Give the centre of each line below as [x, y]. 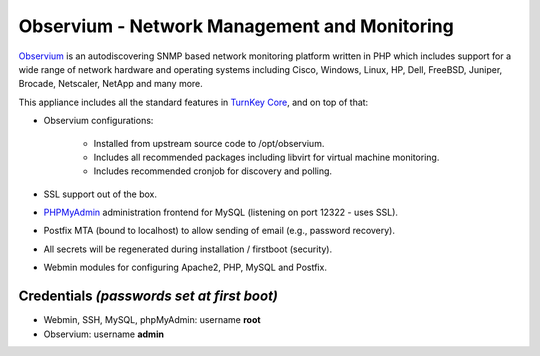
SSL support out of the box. [100, 194]
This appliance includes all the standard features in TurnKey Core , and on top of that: [193, 102]
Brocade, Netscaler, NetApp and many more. [111, 84]
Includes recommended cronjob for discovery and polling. [213, 171]
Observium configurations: [98, 121]
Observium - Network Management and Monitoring [236, 26]
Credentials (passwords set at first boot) [148, 296]
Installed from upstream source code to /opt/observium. [209, 143]
